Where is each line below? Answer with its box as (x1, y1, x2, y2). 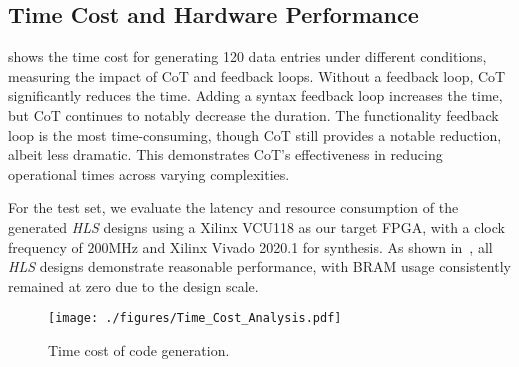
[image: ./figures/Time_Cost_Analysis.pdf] (48, 311, 342, 326)
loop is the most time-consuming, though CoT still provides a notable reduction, (8, 124, 502, 145)
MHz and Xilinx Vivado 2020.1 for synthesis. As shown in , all (108, 236, 493, 257)
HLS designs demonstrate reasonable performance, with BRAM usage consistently (8, 256, 511, 277)
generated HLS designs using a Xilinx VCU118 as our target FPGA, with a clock (8, 216, 505, 237)
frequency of (8, 236, 83, 257)
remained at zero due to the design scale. (8, 275, 259, 296)
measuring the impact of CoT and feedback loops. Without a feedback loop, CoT (8, 65, 506, 86)
